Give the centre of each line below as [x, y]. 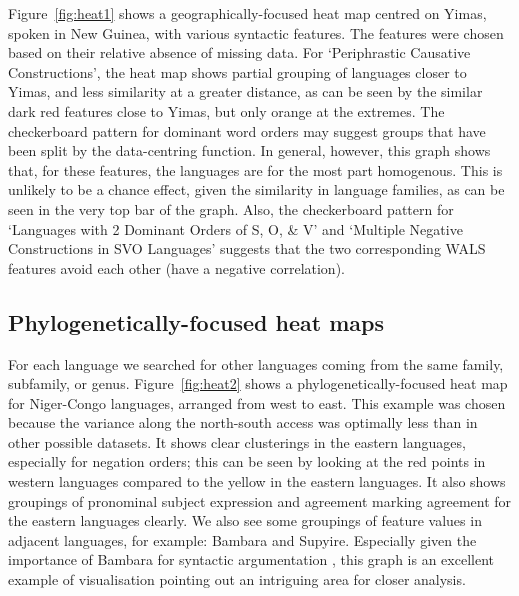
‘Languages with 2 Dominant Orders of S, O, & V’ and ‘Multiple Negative [235, 228]
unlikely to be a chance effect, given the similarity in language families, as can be [256, 189]
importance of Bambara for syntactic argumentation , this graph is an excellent [251, 559]
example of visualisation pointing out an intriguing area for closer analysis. [237, 579]
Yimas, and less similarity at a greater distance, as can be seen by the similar [245, 91]
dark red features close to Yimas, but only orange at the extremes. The [226, 110]
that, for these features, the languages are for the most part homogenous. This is [255, 169]
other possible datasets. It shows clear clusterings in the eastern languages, [237, 441]
